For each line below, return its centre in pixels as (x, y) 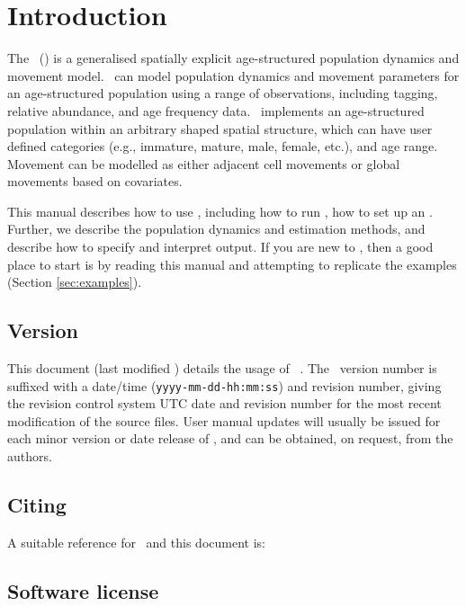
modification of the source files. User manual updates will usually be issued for (224, 420)
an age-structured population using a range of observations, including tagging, (223, 93)
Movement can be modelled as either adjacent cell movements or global (204, 163)
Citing (37, 505)
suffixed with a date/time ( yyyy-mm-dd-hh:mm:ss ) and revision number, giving (224, 385)
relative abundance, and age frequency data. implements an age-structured (216, 110)
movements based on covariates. (95, 181)
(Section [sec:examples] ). (75, 282)
